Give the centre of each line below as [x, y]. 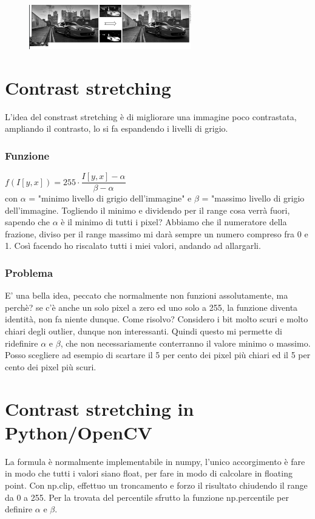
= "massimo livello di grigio [253, 198]
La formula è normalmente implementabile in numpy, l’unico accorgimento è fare [155, 461]
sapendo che [27, 222]
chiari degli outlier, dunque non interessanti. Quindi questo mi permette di [144, 331]
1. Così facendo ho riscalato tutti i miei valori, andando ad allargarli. [133, 246]
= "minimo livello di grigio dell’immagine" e [110, 198]
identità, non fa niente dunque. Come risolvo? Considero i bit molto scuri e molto [157, 319]
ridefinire [22, 343]
